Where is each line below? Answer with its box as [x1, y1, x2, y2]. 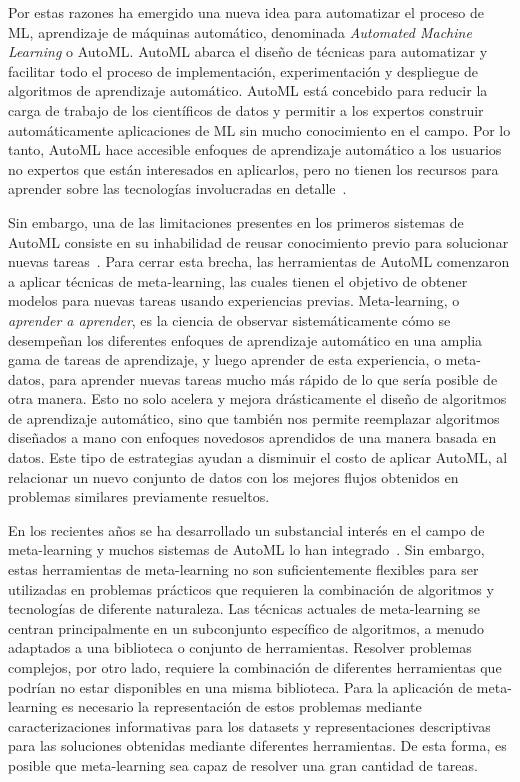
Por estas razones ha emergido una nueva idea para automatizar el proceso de [8, 2, 484, 22]
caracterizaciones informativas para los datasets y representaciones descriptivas [8, 715, 491, 736]
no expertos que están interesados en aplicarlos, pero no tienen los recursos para [8, 158, 499, 179]
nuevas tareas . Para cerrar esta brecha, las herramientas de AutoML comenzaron [8, 251, 510, 272]
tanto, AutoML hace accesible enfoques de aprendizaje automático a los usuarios [8, 139, 502, 160]
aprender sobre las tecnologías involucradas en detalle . [8, 178, 347, 199]
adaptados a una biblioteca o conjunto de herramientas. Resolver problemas [8, 637, 472, 658]
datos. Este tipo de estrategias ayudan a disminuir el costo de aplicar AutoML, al [8, 447, 508, 468]
